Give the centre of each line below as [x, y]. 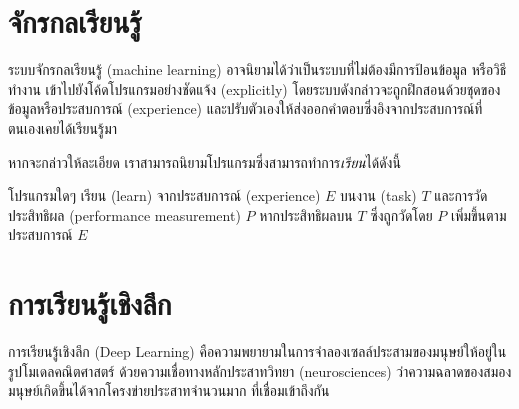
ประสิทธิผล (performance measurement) [124, 214]
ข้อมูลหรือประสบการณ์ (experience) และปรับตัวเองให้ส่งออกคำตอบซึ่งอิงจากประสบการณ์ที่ [245, 108]
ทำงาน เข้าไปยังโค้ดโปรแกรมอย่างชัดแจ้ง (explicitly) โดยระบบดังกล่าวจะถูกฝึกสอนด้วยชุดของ [254, 88]
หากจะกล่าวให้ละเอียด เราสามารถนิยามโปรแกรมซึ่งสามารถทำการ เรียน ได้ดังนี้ [204, 161]
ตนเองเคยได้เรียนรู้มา [63, 127]
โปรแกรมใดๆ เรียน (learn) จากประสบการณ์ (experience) [164, 195]
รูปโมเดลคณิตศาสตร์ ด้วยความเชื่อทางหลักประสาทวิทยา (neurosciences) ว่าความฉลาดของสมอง [260, 370]
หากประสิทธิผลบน [306, 214]
